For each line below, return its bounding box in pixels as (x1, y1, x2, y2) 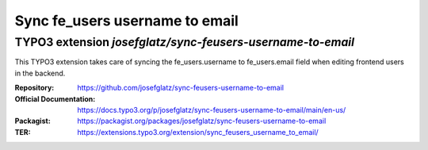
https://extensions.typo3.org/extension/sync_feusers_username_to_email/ (77, 127, 319, 137)
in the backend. (14, 68, 66, 78)
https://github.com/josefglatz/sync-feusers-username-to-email (77, 83, 285, 93)
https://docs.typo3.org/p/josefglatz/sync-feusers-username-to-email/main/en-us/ (77, 105, 346, 114)
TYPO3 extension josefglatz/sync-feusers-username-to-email (14, 35, 355, 49)
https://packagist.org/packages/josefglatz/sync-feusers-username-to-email (77, 116, 327, 126)
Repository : (14, 83, 55, 93)
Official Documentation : (14, 94, 96, 103)
